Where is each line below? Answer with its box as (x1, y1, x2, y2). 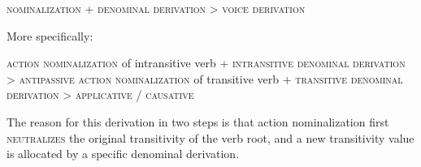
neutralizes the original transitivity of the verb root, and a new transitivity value (7, 129, 414, 146)
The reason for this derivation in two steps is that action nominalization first (7, 113, 389, 130)
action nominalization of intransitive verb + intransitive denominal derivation (7, 54, 406, 71)
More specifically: (7, 27, 93, 44)
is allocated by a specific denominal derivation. (7, 145, 240, 162)
